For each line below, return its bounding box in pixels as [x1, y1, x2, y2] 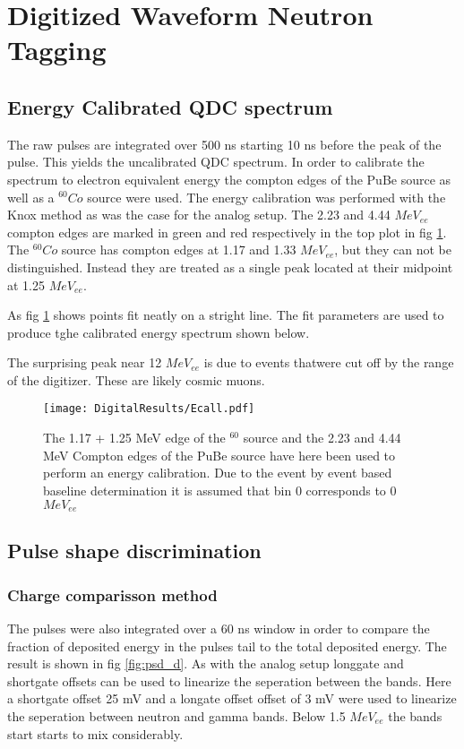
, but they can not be [334, 240, 451, 259]
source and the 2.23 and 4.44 [243, 428, 401, 447]
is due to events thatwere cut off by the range [203, 353, 454, 372]
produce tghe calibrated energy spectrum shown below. [7, 323, 310, 341]
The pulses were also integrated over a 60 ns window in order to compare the [7, 618, 430, 637]
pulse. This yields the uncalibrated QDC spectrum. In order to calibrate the [7, 152, 425, 171]
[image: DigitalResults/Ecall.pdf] [43, 402, 255, 416]
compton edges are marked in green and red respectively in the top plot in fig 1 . [7, 222, 447, 241]
